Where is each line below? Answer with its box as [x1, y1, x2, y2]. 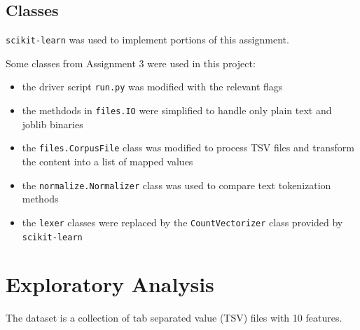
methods [22, 191, 59, 206]
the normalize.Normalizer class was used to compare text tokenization [22, 177, 331, 192]
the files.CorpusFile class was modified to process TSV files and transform [22, 140, 354, 155]
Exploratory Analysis [6, 270, 214, 298]
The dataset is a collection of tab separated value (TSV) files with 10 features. [6, 310, 342, 325]
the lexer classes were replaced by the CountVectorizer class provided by [22, 214, 343, 229]
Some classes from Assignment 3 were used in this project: [6, 55, 256, 70]
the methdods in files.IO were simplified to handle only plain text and [22, 103, 332, 118]
